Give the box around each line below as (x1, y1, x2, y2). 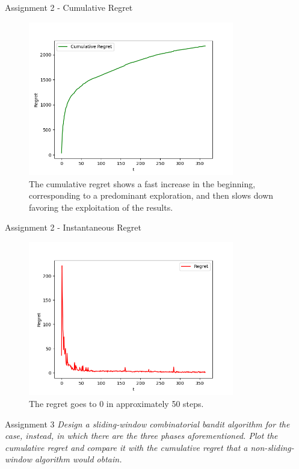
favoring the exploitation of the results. (29, 200, 173, 213)
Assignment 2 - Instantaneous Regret (5, 221, 141, 234)
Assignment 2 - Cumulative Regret (5, 1, 133, 13)
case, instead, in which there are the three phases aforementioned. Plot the (5, 429, 278, 442)
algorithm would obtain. (35, 453, 122, 465)
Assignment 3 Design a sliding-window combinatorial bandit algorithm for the (5, 417, 290, 430)
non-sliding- (250, 441, 294, 453)
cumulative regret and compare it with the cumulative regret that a (5, 441, 248, 453)
